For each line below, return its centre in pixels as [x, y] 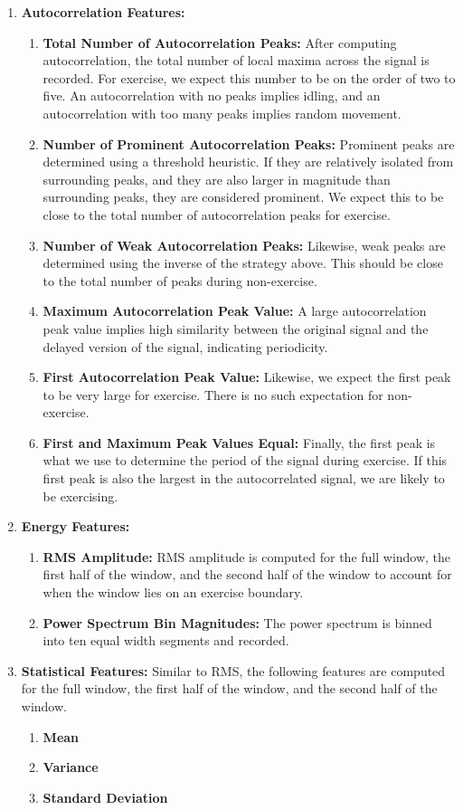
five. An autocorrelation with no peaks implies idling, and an [212, 95]
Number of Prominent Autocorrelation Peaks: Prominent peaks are [249, 143]
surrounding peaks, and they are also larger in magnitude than [217, 179]
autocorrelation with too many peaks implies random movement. [222, 113]
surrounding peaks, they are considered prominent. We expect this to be [243, 197]
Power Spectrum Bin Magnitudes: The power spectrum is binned [237, 622]
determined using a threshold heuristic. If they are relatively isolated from [248, 162]
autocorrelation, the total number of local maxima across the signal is [236, 60]
